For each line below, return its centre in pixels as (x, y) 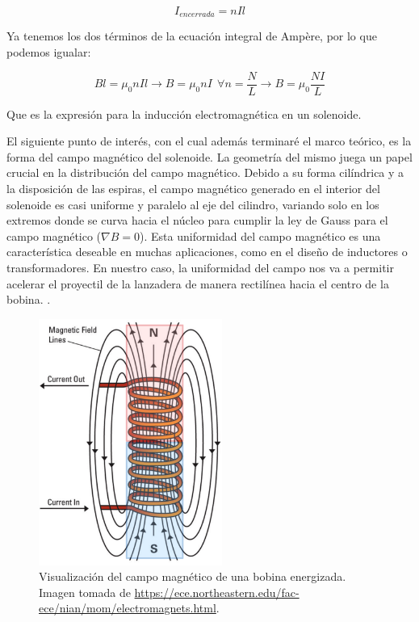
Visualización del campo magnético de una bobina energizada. (193, 576)
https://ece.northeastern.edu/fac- (217, 592)
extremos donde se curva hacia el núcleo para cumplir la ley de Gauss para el (197, 220)
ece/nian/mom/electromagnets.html (128, 608)
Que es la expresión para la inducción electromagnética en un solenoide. (184, 113)
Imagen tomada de (85, 592)
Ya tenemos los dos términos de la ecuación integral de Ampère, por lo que (192, 36)
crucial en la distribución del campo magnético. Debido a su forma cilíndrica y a (205, 172)
